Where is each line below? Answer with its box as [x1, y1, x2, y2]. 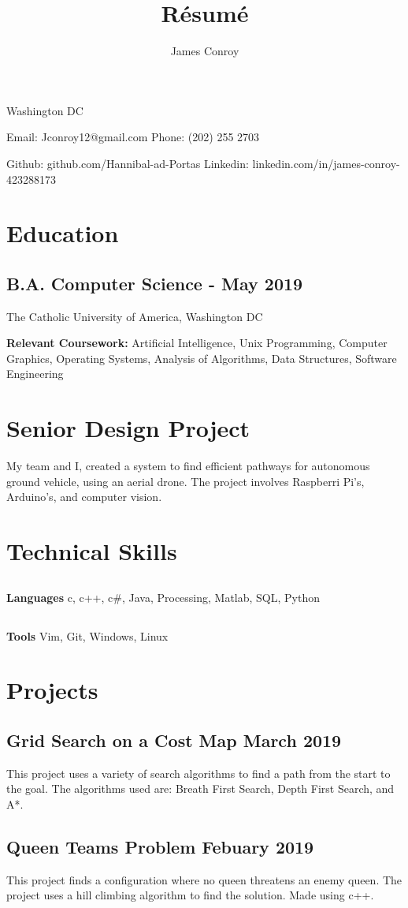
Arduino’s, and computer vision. [6, 488, 162, 505]
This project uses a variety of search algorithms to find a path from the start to [6, 764, 391, 781]
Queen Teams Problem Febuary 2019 [6, 835, 314, 859]
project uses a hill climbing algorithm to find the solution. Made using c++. [6, 887, 374, 903]
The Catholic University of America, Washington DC [6, 308, 263, 324]
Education [6, 217, 119, 249]
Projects [6, 674, 98, 706]
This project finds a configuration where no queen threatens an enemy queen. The [6, 871, 402, 887]
